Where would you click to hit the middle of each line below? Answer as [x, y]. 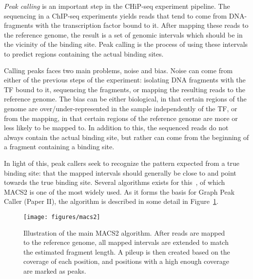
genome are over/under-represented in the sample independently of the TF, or [121, 108]
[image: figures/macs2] [62, 217]
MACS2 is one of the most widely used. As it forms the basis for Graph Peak [119, 191]
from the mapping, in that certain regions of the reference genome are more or [121, 118]
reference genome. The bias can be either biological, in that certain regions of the [125, 99]
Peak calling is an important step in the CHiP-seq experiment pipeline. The [117, 6]
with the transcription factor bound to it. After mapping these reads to [142, 25]
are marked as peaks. [55, 270]
